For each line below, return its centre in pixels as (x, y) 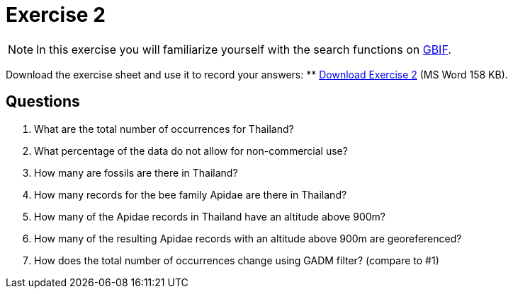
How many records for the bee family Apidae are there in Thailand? (191, 194)
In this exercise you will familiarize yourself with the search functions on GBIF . (244, 49)
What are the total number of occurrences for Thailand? (164, 129)
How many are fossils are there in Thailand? (136, 172)
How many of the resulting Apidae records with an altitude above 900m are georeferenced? (248, 238)
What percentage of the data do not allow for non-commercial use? (191, 151)
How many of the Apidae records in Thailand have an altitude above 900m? (210, 216)
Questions (43, 102)
